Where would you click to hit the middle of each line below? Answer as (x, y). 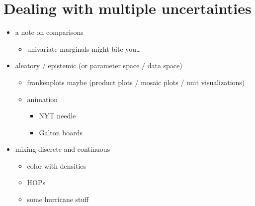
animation (42, 99)
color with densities (57, 165)
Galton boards (61, 132)
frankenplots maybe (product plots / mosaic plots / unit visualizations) (136, 82)
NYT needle (57, 116)
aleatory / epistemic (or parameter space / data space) (99, 65)
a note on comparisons (49, 32)
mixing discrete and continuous (63, 149)
